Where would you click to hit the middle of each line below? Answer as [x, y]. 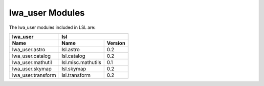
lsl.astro [71, 49]
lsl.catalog [73, 56]
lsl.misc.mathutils [81, 62]
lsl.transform [76, 75]
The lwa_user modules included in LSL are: [52, 27]
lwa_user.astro [29, 49]
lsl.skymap [74, 68]
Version [116, 43]
